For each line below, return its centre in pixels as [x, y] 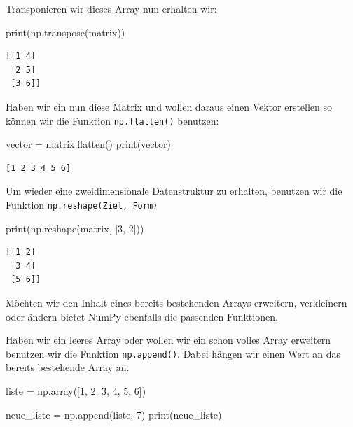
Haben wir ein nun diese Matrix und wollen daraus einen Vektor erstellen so [169, 106]
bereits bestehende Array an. [68, 367]
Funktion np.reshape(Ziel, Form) [82, 204]
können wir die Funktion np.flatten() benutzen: [112, 120]
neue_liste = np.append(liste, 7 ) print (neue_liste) [114, 414]
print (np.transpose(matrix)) [65, 32]
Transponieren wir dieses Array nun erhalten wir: [111, 8]
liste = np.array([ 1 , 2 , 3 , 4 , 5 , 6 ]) [76, 391]
